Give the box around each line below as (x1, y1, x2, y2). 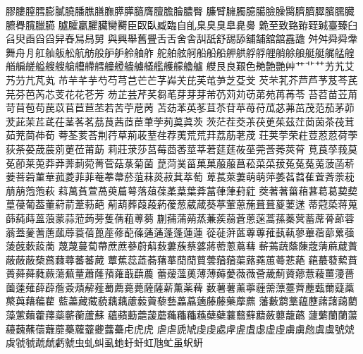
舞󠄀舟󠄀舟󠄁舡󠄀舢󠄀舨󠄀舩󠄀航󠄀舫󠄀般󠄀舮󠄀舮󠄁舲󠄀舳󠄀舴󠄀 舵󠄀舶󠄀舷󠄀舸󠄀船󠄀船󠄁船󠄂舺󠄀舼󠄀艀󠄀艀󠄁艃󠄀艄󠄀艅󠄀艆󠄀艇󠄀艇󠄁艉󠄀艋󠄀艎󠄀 (6, 44, 355, 59)
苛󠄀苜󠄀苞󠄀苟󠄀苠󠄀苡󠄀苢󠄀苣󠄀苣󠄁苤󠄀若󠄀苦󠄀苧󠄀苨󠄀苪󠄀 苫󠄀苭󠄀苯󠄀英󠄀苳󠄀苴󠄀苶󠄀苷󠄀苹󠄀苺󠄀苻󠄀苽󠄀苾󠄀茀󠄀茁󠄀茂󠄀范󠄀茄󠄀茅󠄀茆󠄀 (6, 100, 355, 115)
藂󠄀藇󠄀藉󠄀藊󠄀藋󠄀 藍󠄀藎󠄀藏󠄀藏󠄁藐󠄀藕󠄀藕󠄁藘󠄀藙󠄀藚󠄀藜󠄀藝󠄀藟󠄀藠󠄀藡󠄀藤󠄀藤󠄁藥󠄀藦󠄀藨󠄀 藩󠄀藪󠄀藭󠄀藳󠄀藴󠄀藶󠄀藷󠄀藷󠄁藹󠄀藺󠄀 (6, 293, 358, 308)
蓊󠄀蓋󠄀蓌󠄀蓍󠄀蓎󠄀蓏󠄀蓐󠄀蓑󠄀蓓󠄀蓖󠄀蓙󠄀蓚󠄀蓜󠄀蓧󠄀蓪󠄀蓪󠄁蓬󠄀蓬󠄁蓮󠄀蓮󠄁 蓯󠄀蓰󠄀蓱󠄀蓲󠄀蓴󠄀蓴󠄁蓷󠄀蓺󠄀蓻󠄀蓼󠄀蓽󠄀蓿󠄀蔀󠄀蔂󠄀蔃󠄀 (6, 224, 355, 239)
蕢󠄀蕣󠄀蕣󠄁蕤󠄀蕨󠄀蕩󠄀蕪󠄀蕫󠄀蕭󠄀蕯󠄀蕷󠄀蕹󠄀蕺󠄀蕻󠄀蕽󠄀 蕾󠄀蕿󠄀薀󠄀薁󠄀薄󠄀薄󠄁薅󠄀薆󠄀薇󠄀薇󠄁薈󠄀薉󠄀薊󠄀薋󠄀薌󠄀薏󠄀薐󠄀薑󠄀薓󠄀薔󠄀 (6, 266, 355, 281)
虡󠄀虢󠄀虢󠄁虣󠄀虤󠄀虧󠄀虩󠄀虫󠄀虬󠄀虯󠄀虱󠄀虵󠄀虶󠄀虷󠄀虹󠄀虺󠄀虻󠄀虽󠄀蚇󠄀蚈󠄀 (6, 335, 203, 350)
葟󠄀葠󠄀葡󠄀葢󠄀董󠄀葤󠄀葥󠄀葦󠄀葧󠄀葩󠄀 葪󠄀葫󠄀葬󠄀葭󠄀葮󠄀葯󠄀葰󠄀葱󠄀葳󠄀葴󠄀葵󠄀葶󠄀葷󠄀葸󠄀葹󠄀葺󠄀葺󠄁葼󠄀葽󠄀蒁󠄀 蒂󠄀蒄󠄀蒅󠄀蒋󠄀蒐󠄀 (6, 197, 358, 212)
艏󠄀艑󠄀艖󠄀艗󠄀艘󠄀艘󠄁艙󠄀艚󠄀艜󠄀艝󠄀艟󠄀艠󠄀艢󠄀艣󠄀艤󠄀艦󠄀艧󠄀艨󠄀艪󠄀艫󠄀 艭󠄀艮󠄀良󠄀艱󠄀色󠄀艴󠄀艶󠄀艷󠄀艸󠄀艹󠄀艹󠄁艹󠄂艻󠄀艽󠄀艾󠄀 (6, 59, 355, 73)
